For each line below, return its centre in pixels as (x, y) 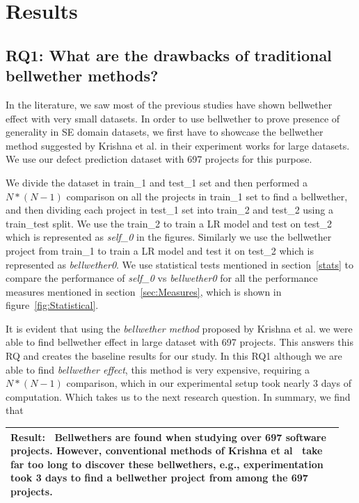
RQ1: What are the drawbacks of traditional (169, 55)
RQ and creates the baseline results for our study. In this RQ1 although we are (174, 356)
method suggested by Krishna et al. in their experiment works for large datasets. (178, 145)
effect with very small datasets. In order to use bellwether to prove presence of (173, 118)
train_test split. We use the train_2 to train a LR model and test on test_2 (169, 223)
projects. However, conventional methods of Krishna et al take (167, 450)
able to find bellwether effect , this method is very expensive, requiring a (158, 369)
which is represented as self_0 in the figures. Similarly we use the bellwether (169, 237)
